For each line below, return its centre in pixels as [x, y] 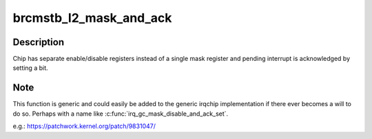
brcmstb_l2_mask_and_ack [92, 18]
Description [39, 42]
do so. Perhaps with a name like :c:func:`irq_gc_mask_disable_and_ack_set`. [121, 114]
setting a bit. [30, 68]
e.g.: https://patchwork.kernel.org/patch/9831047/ [84, 126]
